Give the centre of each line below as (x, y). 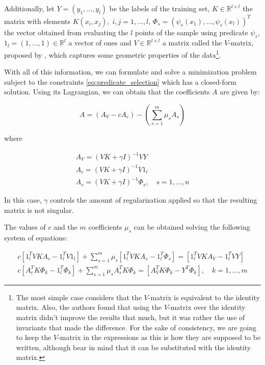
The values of (25, 227)
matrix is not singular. (39, 210)
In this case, (23, 200)
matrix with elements (37, 21)
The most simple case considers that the (79, 297)
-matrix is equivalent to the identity (204, 297)
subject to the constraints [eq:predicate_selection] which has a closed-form (120, 81)
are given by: (240, 92)
